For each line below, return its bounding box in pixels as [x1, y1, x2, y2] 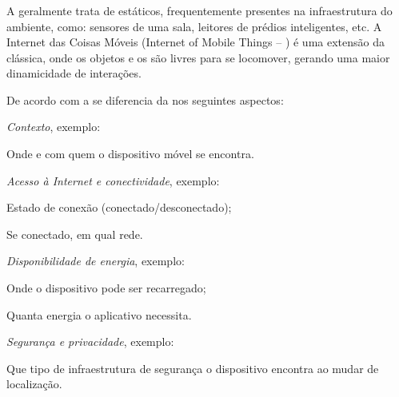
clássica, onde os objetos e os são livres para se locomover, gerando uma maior [6, 49, 390, 66]
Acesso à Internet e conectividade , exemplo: [6, 172, 220, 189]
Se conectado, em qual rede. [6, 225, 143, 242]
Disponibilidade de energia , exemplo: [6, 252, 185, 269]
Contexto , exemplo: [6, 118, 101, 135]
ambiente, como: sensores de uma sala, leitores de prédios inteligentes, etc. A [6, 18, 382, 34]
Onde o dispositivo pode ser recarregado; [6, 280, 206, 296]
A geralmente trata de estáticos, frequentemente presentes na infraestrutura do [6, 2, 393, 18]
